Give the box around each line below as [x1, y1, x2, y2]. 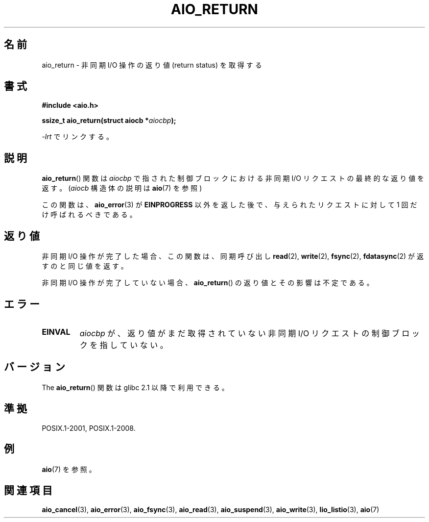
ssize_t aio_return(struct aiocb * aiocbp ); [42, 116, 176, 125]
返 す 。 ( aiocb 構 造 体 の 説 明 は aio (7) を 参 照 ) [42, 184, 202, 193]
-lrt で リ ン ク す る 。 [42, 132, 113, 141]
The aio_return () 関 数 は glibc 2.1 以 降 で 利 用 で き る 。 [42, 383, 229, 392]
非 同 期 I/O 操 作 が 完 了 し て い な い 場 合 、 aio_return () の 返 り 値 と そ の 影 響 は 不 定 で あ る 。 [42, 278, 374, 287]
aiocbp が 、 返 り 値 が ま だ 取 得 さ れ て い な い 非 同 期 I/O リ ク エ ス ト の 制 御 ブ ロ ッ [79, 328, 420, 338]
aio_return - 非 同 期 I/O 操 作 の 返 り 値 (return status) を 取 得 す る [42, 60, 262, 69]
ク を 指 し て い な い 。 [79, 340, 168, 350]
